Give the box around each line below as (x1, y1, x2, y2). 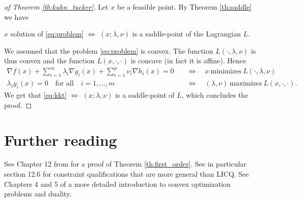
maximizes (229, 80, 262, 88)
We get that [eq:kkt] (4, 90, 67, 100)
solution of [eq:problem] (10, 28, 84, 39)
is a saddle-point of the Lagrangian (132, 28, 241, 39)
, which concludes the (181, 90, 248, 100)
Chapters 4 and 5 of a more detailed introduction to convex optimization (4, 178, 231, 189)
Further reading (4, 129, 117, 150)
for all (55, 80, 74, 88)
